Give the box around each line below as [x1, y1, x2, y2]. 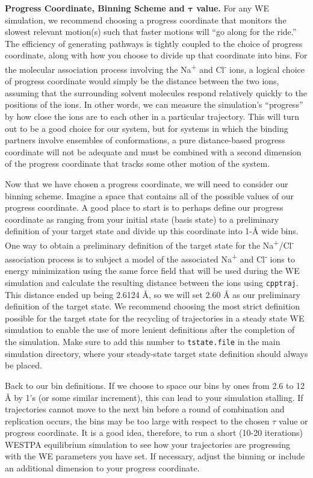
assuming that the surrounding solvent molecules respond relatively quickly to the [5, 86, 307, 99]
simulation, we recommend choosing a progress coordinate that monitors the [5, 13, 287, 26]
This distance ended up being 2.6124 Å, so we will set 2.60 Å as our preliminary [5, 288, 300, 300]
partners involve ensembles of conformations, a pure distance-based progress [5, 134, 285, 146]
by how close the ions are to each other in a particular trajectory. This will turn [5, 110, 299, 122]
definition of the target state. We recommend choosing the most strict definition [5, 300, 300, 312]
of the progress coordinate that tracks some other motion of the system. [5, 157, 270, 170]
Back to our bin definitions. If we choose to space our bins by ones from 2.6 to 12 [5, 379, 305, 391]
